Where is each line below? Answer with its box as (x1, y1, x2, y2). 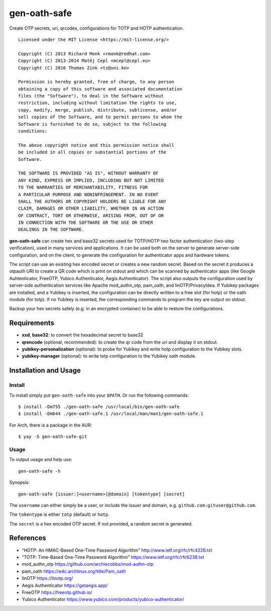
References (9, 534, 46, 543)
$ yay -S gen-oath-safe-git (18, 434, 87, 440)
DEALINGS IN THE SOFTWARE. (18, 227, 85, 232)
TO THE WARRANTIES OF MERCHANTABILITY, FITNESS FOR (18, 185, 148, 191)
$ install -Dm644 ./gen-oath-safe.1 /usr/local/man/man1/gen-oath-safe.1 (18, 411, 204, 417)
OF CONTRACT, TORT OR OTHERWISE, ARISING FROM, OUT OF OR (18, 213, 164, 218)
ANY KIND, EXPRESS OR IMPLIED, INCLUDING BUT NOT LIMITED (18, 178, 164, 183)
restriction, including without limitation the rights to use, (18, 100, 177, 106)
